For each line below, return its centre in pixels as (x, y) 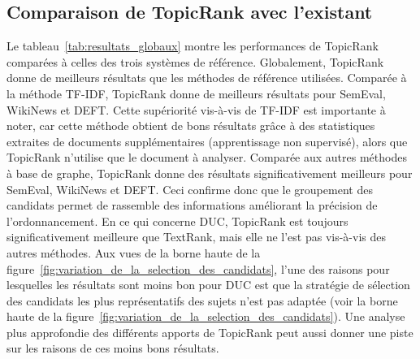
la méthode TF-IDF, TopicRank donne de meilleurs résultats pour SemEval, (196, 93)
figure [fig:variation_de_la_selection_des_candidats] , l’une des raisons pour (198, 268)
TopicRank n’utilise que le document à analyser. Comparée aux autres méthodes (207, 157)
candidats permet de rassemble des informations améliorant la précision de (192, 205)
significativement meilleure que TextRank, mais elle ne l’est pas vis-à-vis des (196, 237)
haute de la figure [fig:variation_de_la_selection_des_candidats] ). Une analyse (206, 316)
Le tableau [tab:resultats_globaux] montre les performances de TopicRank (193, 46)
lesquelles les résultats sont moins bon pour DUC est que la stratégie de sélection (208, 285)
